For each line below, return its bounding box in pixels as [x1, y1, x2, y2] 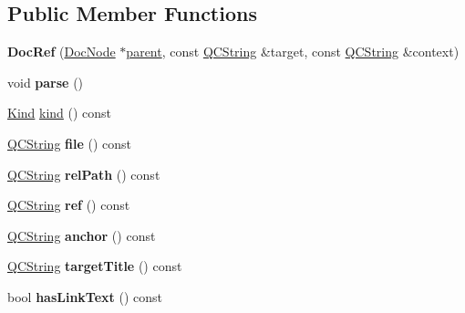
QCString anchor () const [7, 225, 156, 245]
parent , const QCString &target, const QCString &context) [126, 42, 460, 61]
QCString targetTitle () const [7, 256, 182, 276]
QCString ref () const [7, 195, 130, 214]
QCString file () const [7, 133, 132, 152]
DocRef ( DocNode [7, 42, 116, 61]
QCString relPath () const [7, 164, 160, 183]
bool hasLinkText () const [7, 287, 163, 306]
